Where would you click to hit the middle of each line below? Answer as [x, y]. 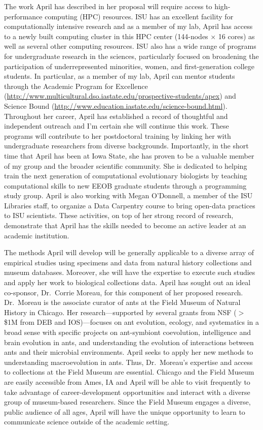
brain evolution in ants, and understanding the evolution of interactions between [129, 342]
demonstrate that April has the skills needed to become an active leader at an [125, 225]
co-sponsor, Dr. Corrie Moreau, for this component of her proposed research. [124, 292]
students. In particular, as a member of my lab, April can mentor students [120, 76]
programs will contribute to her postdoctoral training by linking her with [118, 135]
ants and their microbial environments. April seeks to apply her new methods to [129, 352]
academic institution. [37, 235]
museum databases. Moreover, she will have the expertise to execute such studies [130, 272]
